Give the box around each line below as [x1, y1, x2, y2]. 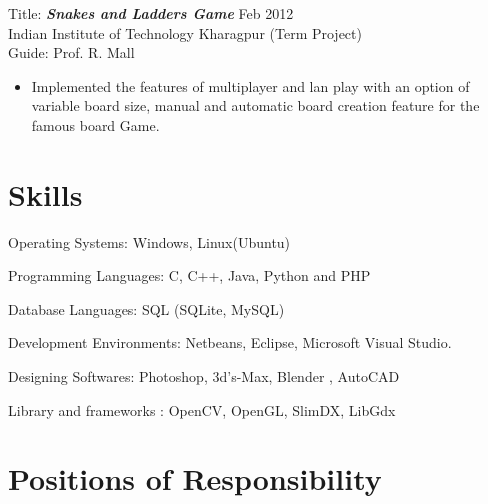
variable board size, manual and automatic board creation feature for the [31, 95, 480, 116]
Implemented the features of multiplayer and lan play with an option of [31, 75, 470, 96]
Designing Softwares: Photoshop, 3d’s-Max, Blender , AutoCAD [8, 366, 400, 387]
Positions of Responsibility [8, 458, 382, 499]
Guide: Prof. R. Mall [8, 42, 135, 63]
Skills [8, 173, 83, 214]
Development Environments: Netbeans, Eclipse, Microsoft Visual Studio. [8, 332, 452, 353]
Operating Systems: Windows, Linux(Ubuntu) [8, 231, 291, 252]
